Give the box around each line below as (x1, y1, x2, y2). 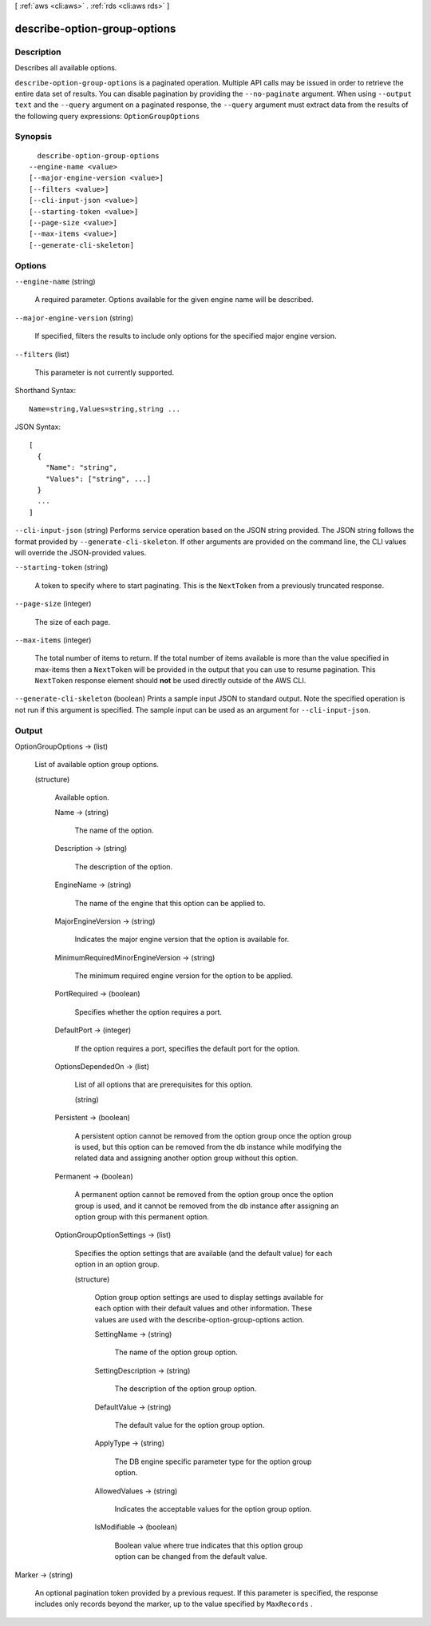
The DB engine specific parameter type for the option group (114, 1457, 312, 1466)
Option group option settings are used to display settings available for (94, 1292, 324, 1302)
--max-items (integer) (14, 635, 92, 645)
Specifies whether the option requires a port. (74, 1007, 223, 1016)
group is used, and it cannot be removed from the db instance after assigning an (74, 1201, 339, 1211)
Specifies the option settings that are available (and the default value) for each (74, 1248, 333, 1258)
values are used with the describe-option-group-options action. (94, 1314, 305, 1324)
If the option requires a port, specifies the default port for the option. (74, 1044, 300, 1053)
